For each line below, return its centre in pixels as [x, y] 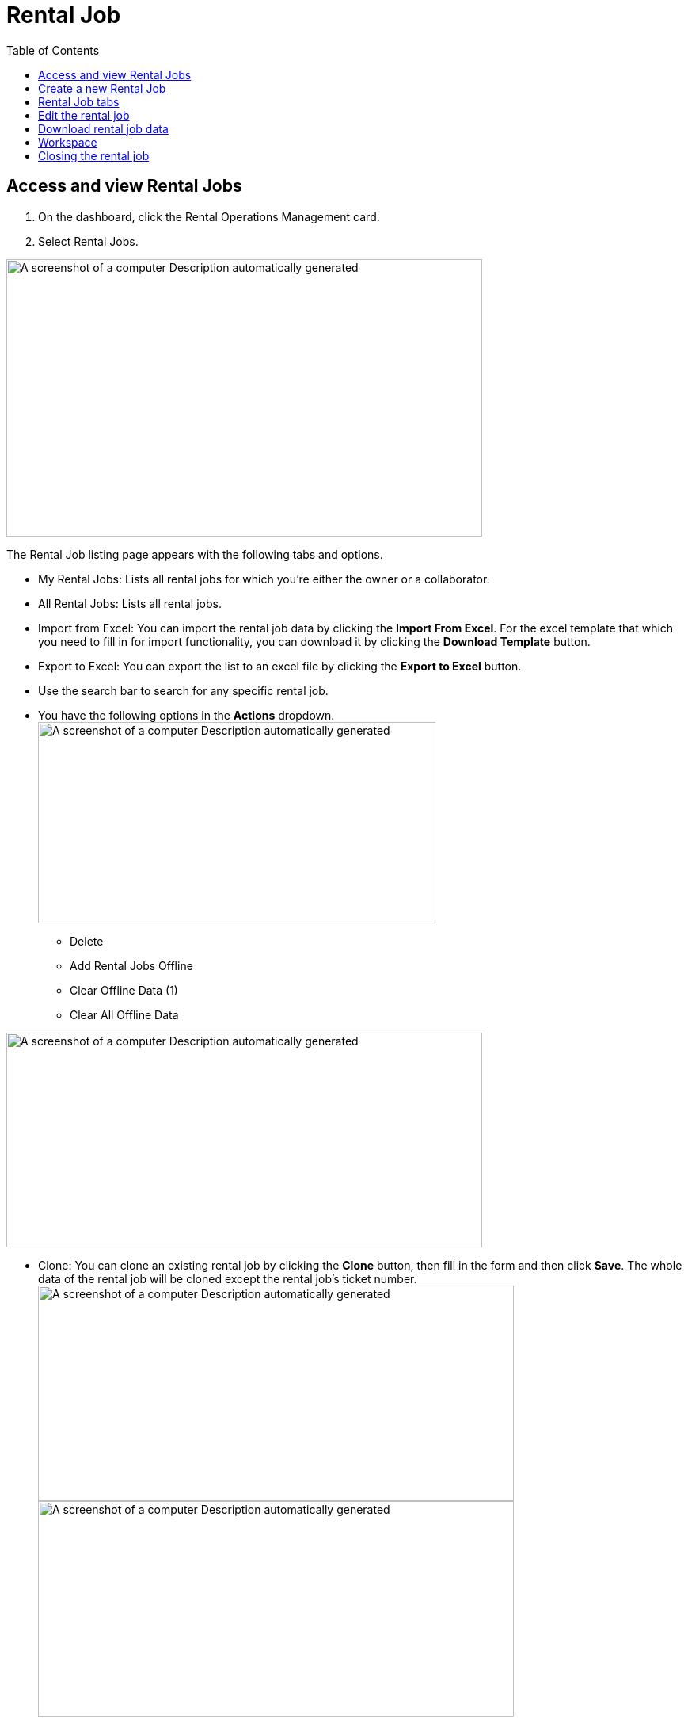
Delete [87, 941]
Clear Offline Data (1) [124, 990]
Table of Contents [53, 50]
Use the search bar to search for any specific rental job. [183, 690]
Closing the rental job [94, 155]
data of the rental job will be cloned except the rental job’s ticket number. [228, 1278]
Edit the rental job [84, 115]
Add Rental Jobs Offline [131, 965]
